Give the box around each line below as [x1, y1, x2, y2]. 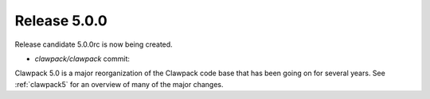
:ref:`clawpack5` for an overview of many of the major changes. [14, 79, 224, 89]
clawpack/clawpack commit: [34, 54, 131, 63]
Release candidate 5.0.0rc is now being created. [14, 40, 173, 49]
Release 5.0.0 [14, 12, 107, 29]
